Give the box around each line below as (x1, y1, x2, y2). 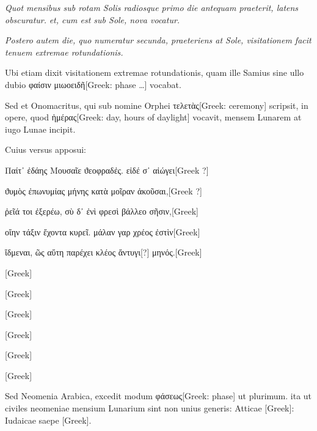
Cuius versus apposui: (5, 143, 86, 156)
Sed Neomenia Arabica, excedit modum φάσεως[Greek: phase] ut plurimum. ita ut (5, 389, 312, 402)
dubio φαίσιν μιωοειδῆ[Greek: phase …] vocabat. (5, 78, 181, 90)
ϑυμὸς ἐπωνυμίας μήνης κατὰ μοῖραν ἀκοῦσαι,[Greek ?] (5, 184, 202, 197)
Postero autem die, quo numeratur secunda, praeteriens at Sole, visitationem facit (5, 34, 312, 46)
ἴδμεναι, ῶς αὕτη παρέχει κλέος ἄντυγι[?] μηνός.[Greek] (5, 246, 202, 259)
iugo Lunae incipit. (5, 122, 76, 135)
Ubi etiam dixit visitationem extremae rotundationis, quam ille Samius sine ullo (5, 66, 304, 79)
